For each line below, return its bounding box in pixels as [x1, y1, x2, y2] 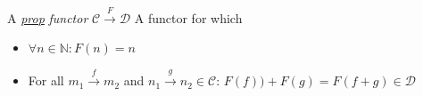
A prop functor [7, 8, 88, 27]
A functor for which [134, 8, 243, 27]
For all [28, 71, 64, 90]
